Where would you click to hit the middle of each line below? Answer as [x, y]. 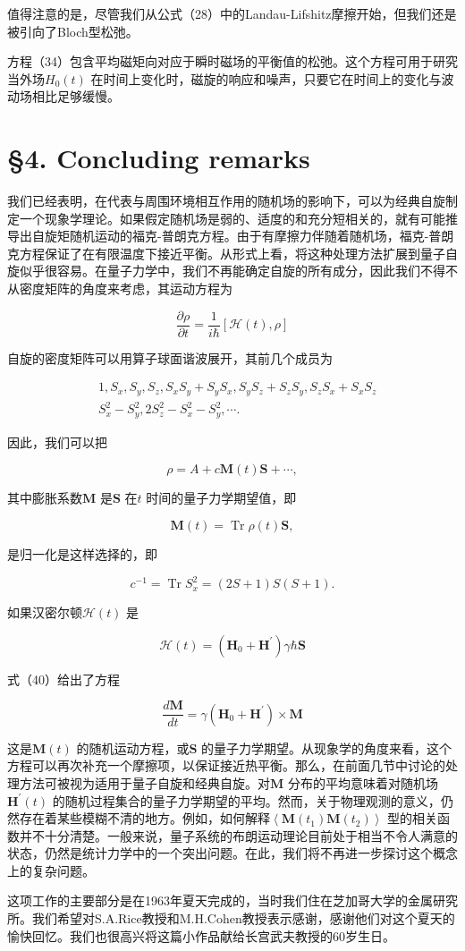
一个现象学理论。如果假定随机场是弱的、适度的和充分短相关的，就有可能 [232, 218]
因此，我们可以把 [57, 442]
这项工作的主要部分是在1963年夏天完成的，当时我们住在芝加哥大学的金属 [220, 900]
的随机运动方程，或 [133, 747]
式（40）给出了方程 [63, 679]
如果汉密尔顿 [45, 612]
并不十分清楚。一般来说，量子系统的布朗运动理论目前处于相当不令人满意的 [238, 835]
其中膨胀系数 [45, 498]
